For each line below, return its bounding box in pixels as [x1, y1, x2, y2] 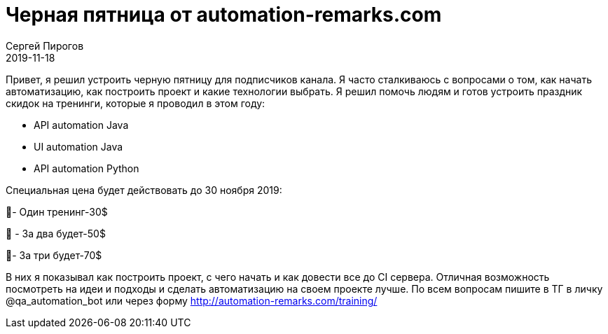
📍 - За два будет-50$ [6, 227, 106, 239]
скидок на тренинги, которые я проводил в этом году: [6, 97, 265, 109]
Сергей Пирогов [6, 39, 84, 52]
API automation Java [34, 118, 129, 131]
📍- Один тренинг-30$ [6, 205, 108, 218]
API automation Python [34, 162, 139, 174]
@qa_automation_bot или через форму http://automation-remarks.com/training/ [6, 294, 378, 307]
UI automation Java [34, 140, 123, 153]
